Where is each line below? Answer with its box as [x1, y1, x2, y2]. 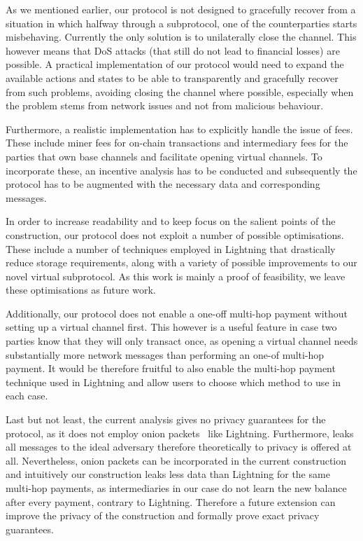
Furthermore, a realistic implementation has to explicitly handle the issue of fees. [6, 121, 353, 136]
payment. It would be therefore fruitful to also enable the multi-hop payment [6, 361, 336, 376]
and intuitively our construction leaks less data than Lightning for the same [6, 467, 330, 481]
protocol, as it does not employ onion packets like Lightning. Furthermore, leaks [6, 425, 354, 440]
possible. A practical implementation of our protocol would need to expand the [6, 57, 344, 71]
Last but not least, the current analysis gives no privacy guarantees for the [6, 412, 326, 427]
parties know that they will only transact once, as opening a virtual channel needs [6, 334, 358, 348]
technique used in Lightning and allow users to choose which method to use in [6, 374, 341, 389]
